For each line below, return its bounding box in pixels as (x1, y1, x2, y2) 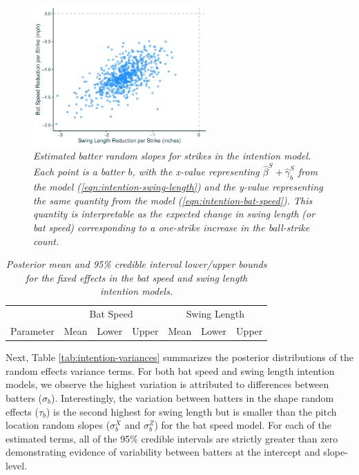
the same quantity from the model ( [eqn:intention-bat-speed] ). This (33, 193, 313, 207)
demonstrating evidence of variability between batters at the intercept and (6, 445, 320, 459)
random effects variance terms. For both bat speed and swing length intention (6, 363, 335, 378)
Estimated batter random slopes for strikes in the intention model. (33, 148, 311, 163)
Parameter (10, 324, 55, 338)
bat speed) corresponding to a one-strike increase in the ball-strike (33, 220, 310, 234)
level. (6, 458, 28, 472)
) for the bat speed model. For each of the (154, 418, 332, 432)
